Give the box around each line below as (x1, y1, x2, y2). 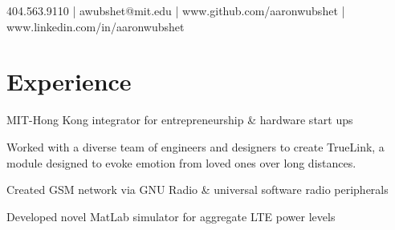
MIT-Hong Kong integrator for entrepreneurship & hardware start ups (6, 111, 353, 128)
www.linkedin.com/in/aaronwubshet (6, 18, 185, 34)
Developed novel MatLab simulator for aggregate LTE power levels (6, 208, 336, 224)
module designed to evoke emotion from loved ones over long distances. (6, 154, 356, 171)
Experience (6, 65, 132, 98)
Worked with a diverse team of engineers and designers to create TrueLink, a (6, 138, 385, 155)
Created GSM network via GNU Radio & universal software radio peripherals (6, 181, 389, 198)
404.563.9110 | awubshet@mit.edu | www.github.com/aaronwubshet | (6, 2, 345, 18)
